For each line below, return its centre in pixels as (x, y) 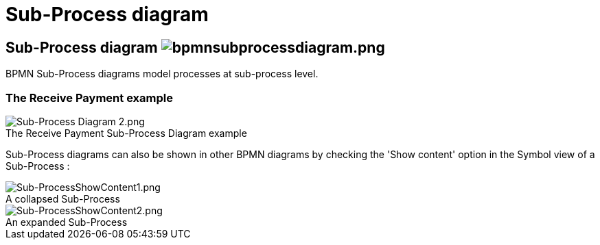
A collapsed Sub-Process (63, 198)
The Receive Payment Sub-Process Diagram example (126, 133)
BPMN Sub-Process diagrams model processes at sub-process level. (162, 74)
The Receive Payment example (89, 98)
